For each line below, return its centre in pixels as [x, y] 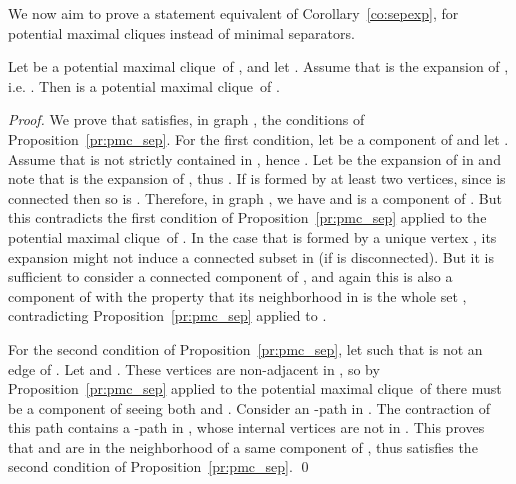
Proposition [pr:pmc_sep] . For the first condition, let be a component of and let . [258, 138]
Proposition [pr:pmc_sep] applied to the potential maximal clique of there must [255, 388]
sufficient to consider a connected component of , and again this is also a [230, 276]
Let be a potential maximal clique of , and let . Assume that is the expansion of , [258, 66]
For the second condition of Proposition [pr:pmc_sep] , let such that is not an [245, 348]
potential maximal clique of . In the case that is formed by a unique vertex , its [252, 236]
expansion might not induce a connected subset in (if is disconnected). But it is [251, 256]
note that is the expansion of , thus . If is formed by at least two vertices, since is [257, 178]
